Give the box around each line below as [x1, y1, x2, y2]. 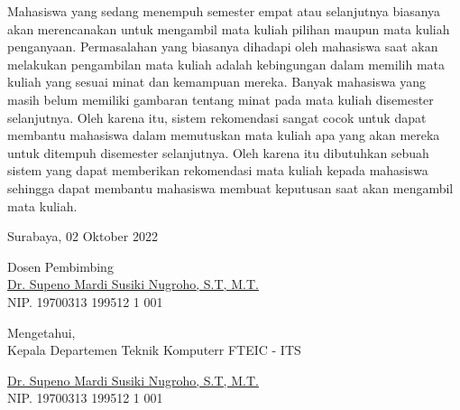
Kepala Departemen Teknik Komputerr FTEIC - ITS [7, 340, 301, 359]
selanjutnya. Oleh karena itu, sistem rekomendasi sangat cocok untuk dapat [7, 107, 427, 126]
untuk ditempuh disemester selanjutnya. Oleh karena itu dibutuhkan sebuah [7, 143, 429, 162]
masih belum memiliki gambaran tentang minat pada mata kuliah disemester [7, 89, 434, 108]
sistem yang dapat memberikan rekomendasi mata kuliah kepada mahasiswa [7, 161, 428, 180]
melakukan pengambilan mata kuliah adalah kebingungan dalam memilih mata [7, 54, 445, 73]
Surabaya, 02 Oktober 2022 [7, 227, 158, 246]
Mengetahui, [7, 322, 76, 341]
